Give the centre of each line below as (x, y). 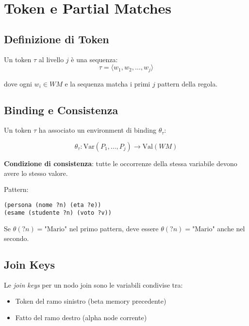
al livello (51, 59)
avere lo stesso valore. (36, 173)
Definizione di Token (57, 39)
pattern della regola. (188, 83)
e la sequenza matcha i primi (108, 83)
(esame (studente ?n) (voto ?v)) (58, 213)
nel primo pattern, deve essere (114, 229)
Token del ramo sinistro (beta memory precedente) (91, 301)
